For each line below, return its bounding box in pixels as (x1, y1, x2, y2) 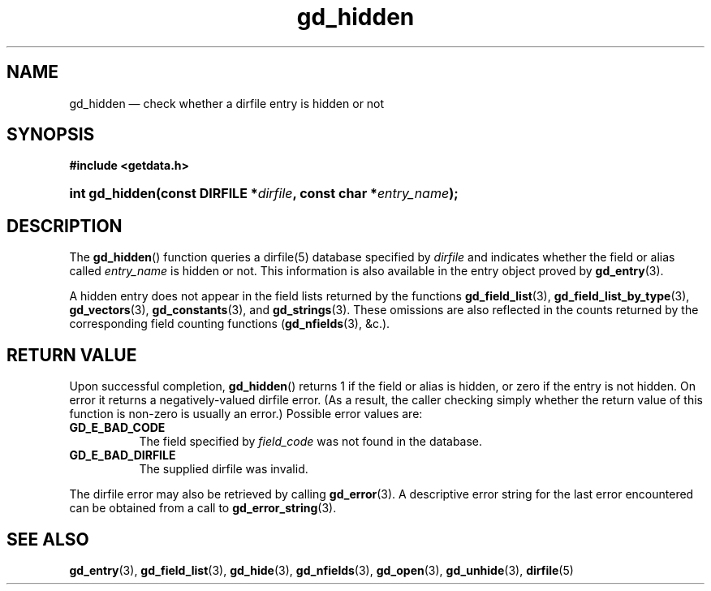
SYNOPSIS (6, 124, 95, 145)
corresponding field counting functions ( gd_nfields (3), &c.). (69, 317, 390, 331)
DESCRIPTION (6, 215, 123, 236)
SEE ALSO (6, 528, 89, 550)
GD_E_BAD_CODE (69, 421, 166, 435)
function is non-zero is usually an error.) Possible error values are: (69, 407, 423, 421)
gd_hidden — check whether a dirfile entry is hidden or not (69, 96, 385, 110)
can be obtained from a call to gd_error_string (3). (69, 501, 337, 516)
